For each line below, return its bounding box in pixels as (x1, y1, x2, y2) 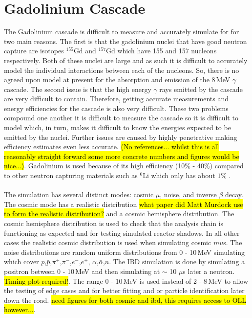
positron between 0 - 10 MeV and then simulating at (4, 266, 160, 276)
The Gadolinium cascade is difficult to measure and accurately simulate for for (4, 26, 239, 37)
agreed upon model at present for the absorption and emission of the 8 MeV (4, 74, 231, 85)
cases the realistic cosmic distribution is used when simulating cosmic (4, 237, 211, 248)
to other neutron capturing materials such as (4, 170, 138, 181)
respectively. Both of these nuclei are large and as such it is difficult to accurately (4, 55, 248, 65)
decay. (225, 189, 243, 200)
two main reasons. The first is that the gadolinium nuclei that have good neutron (4, 36, 247, 46)
